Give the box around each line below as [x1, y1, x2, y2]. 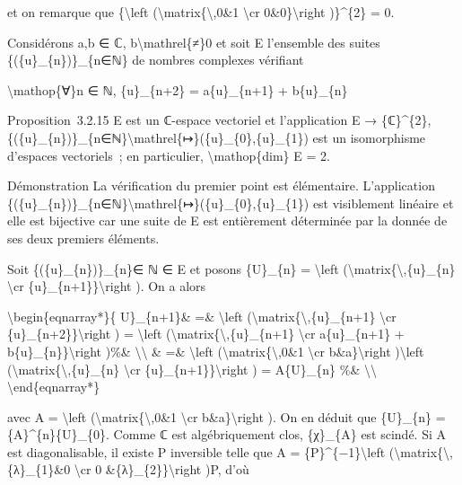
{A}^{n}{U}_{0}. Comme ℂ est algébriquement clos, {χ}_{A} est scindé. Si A [7, 425, 447, 444]
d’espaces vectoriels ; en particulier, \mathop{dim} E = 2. [7, 145, 330, 164]
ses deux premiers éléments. [7, 228, 160, 247]
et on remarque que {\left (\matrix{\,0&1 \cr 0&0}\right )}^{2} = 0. [7, 3, 395, 21]
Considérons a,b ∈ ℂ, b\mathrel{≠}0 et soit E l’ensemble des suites [7, 32, 380, 51]
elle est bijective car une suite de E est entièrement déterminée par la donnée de [7, 211, 448, 230]
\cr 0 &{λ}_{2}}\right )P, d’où [74, 460, 249, 479]
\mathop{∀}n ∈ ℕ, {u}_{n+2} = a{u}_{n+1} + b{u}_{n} [7, 80, 348, 99]
